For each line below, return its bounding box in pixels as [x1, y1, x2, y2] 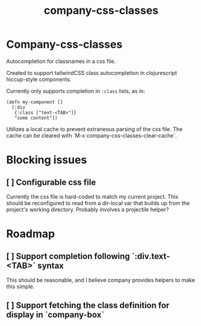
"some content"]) [14, 115, 58, 121]
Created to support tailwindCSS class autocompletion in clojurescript [6, 69, 178, 76]
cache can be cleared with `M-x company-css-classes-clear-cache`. [6, 132, 177, 139]
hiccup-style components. [6, 75, 72, 83]
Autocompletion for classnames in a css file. [6, 57, 116, 65]
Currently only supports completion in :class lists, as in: [6, 87, 146, 94]
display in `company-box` [6, 310, 105, 320]
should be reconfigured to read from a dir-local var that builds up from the [6, 199, 190, 206]
